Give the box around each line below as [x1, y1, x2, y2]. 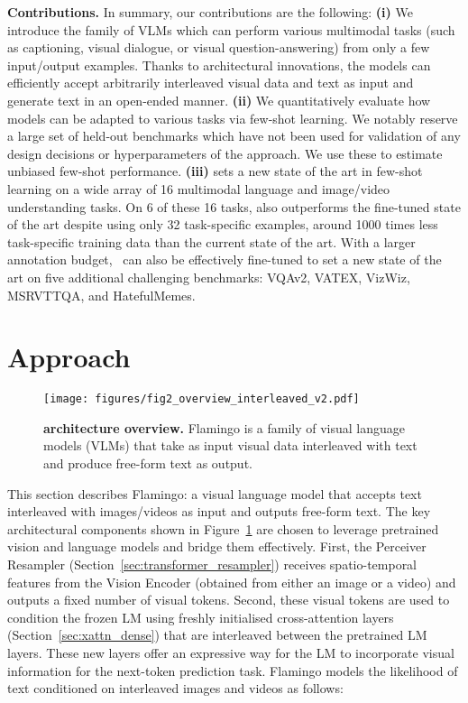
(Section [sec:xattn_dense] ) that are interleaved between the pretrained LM [7, 625, 427, 644]
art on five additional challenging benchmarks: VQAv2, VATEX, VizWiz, [7, 267, 410, 286]
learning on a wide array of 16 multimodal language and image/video [7, 179, 390, 198]
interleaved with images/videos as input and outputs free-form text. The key [7, 502, 431, 521]
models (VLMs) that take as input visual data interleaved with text [43, 436, 418, 455]
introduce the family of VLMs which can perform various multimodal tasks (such [7, 20, 455, 39]
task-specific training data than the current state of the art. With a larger [7, 232, 416, 251]
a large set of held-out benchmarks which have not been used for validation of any [7, 126, 461, 145]
